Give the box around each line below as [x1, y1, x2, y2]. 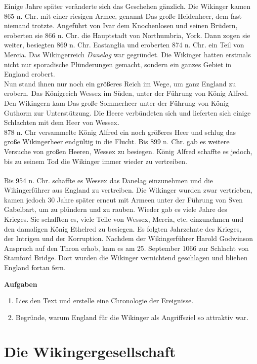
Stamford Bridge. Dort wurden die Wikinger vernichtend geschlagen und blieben [4, 252, 248, 263]
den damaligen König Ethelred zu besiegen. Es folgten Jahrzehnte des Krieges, [4, 223, 242, 234]
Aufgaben [4, 279, 38, 289]
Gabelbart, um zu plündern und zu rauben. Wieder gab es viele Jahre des [4, 204, 227, 214]
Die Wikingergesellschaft [4, 341, 176, 361]
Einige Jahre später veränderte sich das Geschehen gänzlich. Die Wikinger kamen [4, 1, 251, 11]
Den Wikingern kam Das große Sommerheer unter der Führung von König [4, 97, 229, 108]
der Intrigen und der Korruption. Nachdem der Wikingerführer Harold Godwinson [4, 233, 253, 243]
